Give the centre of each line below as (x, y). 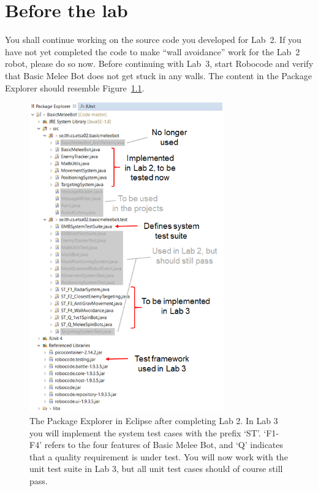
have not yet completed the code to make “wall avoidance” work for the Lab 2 (153, 51)
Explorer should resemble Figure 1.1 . (75, 87)
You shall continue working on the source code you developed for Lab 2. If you (153, 40)
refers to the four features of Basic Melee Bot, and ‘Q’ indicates (164, 445)
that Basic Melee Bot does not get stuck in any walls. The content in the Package (158, 75)
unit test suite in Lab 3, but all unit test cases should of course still (156, 469)
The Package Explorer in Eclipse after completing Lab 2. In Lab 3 (154, 420)
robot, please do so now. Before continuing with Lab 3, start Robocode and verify (159, 64)
